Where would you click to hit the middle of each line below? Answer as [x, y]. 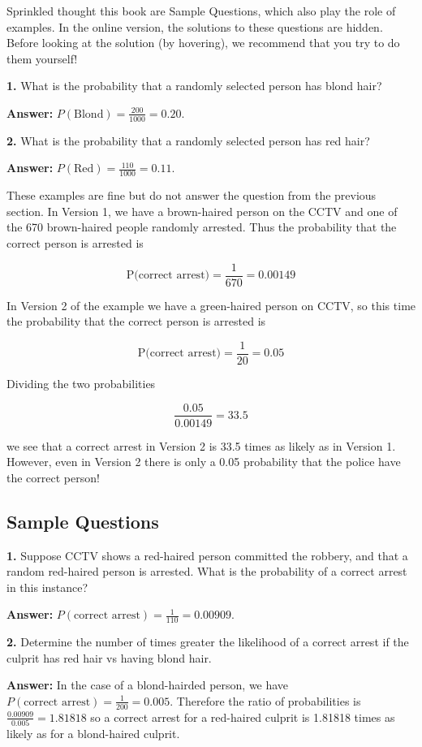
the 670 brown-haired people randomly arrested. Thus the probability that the [202, 227]
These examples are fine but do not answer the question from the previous [192, 195]
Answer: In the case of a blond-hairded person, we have [148, 685]
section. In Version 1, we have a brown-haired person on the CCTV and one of [202, 211]
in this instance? [47, 587]
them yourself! [42, 58]
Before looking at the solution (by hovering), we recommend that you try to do [203, 43]
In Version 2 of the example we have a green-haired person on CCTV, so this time [211, 305]
